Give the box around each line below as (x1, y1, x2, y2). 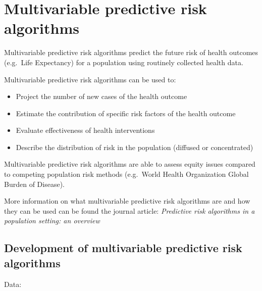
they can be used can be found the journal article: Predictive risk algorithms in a (4, 205, 255, 216)
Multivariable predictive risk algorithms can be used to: (4, 74, 176, 84)
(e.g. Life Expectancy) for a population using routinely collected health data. (4, 57, 243, 67)
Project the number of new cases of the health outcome (16, 91, 187, 102)
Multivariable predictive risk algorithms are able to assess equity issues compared (4, 159, 255, 169)
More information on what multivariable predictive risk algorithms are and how (4, 196, 250, 206)
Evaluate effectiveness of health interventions (16, 125, 155, 135)
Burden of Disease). (4, 178, 65, 189)
